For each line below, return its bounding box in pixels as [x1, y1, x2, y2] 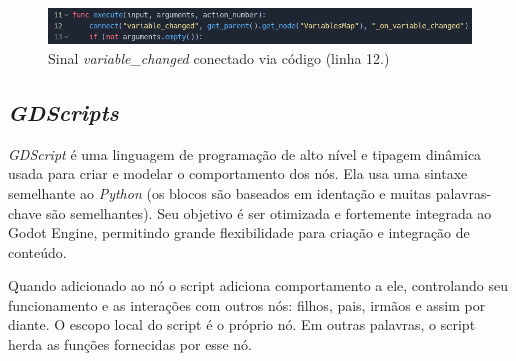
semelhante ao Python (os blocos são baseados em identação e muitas [8, 182, 432, 203]
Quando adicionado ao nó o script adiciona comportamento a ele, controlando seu [8, 275, 509, 296]
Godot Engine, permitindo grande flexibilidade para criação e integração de [8, 222, 470, 243]
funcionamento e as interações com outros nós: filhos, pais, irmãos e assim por [8, 294, 486, 315]
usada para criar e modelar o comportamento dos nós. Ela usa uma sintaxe [8, 163, 468, 184]
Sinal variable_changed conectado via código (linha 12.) [48, 47, 390, 68]
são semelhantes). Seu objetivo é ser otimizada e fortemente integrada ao [46, 202, 492, 223]
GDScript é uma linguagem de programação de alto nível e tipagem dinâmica [8, 143, 482, 164]
